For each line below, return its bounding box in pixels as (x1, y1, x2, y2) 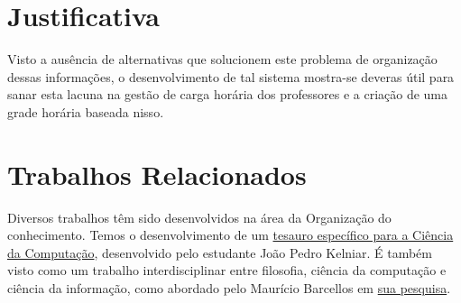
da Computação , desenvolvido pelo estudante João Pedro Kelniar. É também (7, 243, 432, 262)
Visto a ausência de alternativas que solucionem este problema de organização (7, 50, 438, 69)
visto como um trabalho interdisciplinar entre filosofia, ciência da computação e (7, 261, 447, 280)
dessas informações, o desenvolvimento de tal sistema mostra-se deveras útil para (7, 67, 455, 86)
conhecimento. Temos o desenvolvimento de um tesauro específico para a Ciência (7, 225, 454, 244)
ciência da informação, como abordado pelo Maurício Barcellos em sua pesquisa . (7, 279, 451, 297)
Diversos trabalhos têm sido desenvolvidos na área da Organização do (7, 207, 392, 226)
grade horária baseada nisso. (7, 102, 164, 121)
